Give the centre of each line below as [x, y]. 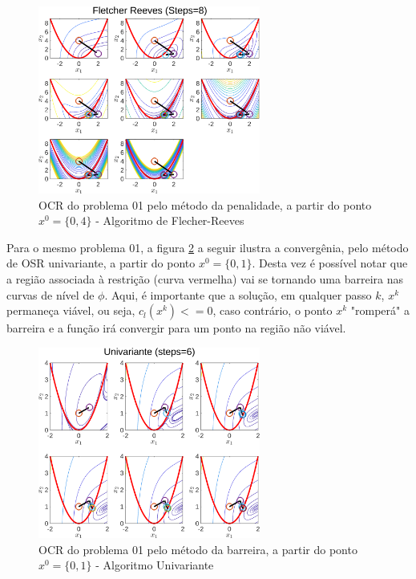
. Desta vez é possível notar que [330, 263]
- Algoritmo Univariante [155, 565]
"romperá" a [380, 310]
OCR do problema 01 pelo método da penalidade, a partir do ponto [205, 204]
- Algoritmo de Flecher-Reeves [170, 220]
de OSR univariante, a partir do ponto [101, 263]
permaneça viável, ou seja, [71, 310]
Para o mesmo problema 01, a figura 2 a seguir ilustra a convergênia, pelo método [208, 247]
